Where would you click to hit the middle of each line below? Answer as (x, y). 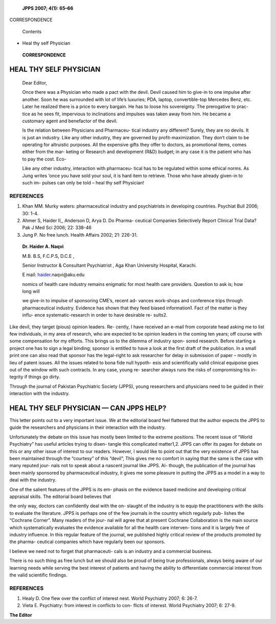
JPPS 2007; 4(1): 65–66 (48, 8)
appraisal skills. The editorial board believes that (60, 496)
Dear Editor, (35, 82)
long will (31, 292)
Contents (32, 31)
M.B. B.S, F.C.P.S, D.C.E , (48, 256)
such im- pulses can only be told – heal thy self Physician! (83, 183)
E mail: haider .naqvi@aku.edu (53, 275)
